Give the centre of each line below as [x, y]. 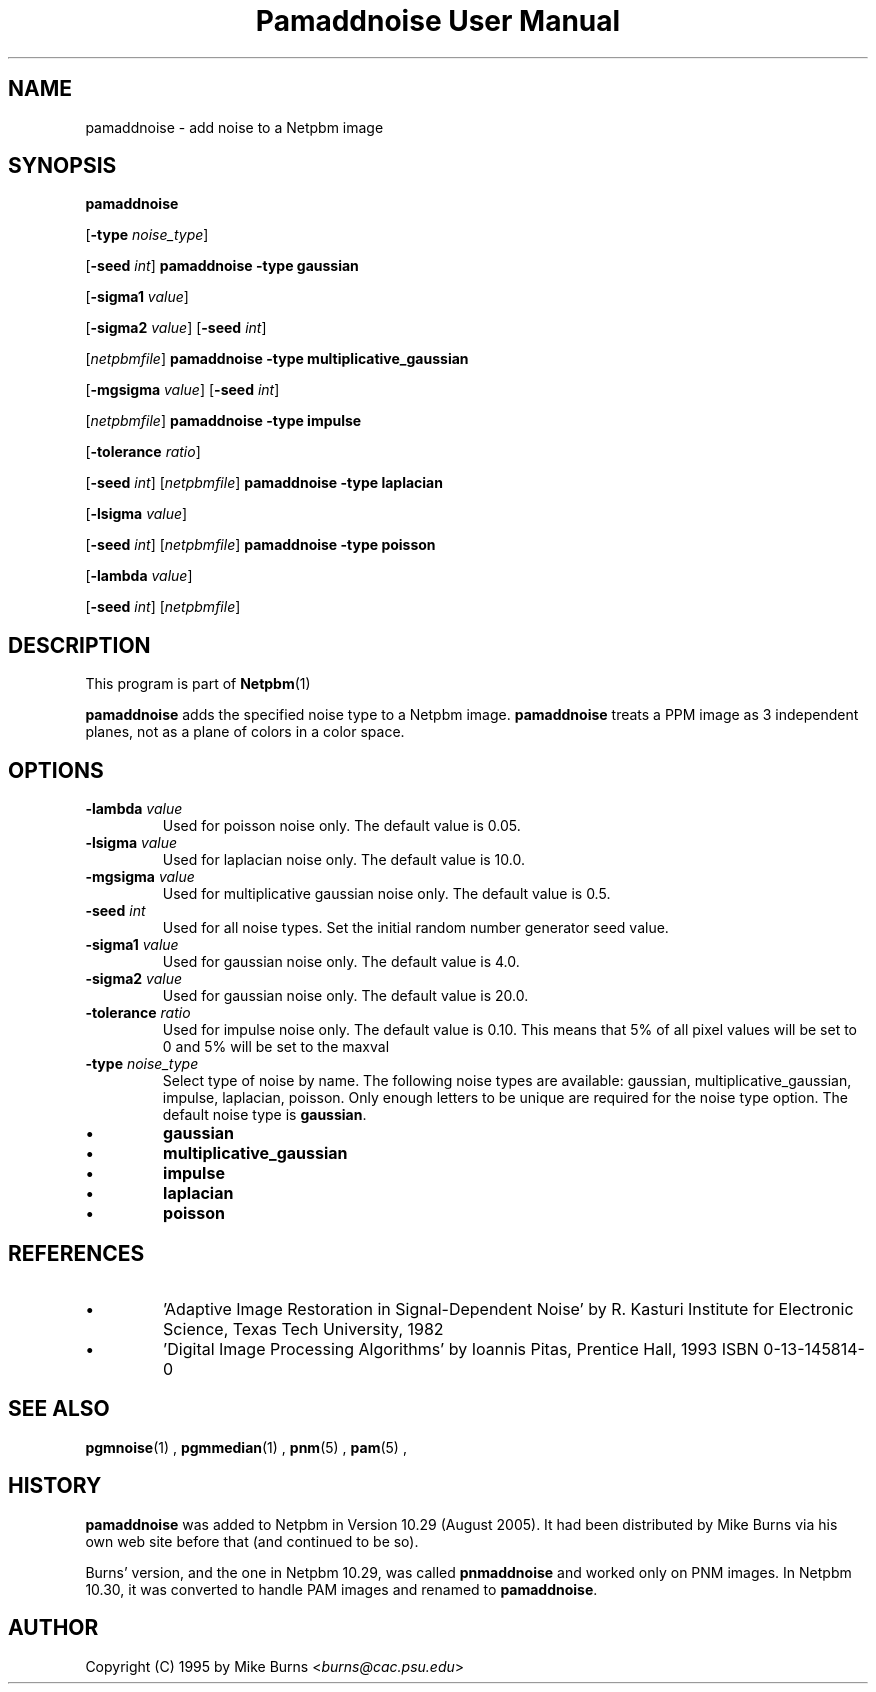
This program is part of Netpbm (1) [198, 684]
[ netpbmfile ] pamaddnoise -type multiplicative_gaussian [277, 359]
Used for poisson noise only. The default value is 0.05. [341, 826]
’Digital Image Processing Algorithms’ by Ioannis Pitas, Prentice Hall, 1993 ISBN [461, 1348]
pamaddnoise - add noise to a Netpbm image [234, 127]
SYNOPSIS [62, 166]
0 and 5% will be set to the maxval [276, 1047]
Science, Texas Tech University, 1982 [303, 1328]
